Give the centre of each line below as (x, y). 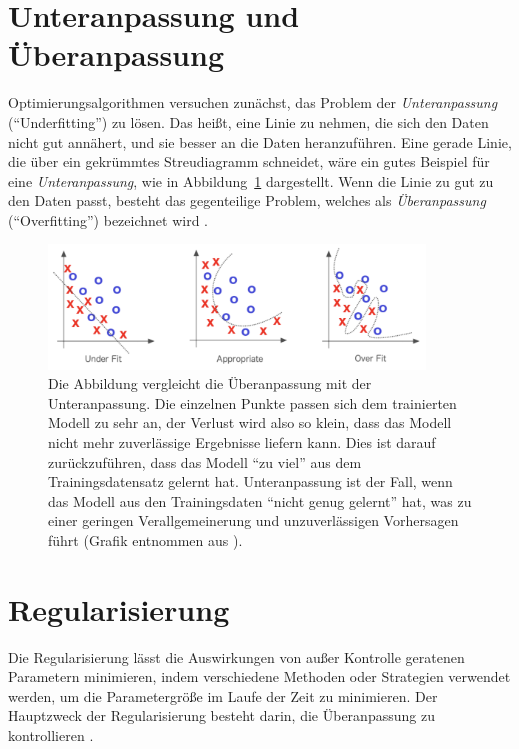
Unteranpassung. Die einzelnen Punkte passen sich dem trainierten (252, 402)
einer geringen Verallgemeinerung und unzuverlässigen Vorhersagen (253, 520)
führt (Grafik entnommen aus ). (145, 539)
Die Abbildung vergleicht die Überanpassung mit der (210, 383)
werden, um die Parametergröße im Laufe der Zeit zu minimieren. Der (223, 695)
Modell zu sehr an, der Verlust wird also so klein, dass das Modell (250, 422)
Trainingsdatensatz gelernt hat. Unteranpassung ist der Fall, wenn (250, 481)
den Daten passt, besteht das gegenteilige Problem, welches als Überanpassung (247, 200)
